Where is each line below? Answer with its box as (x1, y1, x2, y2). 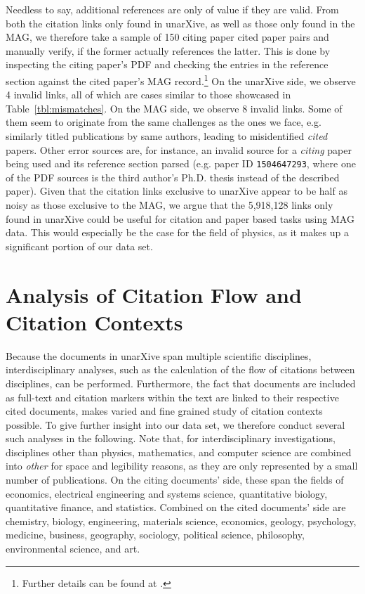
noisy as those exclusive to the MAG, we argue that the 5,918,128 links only (6, 198, 333, 212)
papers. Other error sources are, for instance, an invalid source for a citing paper (6, 142, 352, 157)
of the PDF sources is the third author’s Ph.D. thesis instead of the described (6, 169, 340, 184)
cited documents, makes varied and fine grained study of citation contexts (6, 403, 323, 418)
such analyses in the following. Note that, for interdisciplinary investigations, (6, 431, 336, 446)
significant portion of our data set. (6, 238, 153, 253)
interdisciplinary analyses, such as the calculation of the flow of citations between (6, 362, 355, 377)
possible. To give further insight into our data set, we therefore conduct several (6, 417, 345, 432)
